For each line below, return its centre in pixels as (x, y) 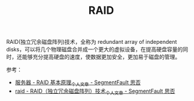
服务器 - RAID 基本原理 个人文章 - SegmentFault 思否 (78, 83)
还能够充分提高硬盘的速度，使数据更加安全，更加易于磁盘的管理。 (99, 57)
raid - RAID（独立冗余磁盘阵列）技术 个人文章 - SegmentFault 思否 (95, 92)
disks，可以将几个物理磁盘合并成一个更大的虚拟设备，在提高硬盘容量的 (95, 49)
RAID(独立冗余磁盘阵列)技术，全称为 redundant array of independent (92, 42)
